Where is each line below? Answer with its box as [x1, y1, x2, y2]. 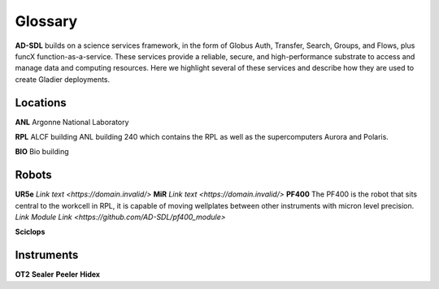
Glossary [15, 12, 78, 30]
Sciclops [15, 227, 46, 237]
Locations [15, 96, 67, 110]
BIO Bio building [15, 147, 69, 157]
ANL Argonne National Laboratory [15, 117, 129, 127]
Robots [15, 168, 52, 182]
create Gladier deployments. [15, 74, 111, 84]
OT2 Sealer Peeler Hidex [15, 270, 101, 279]
